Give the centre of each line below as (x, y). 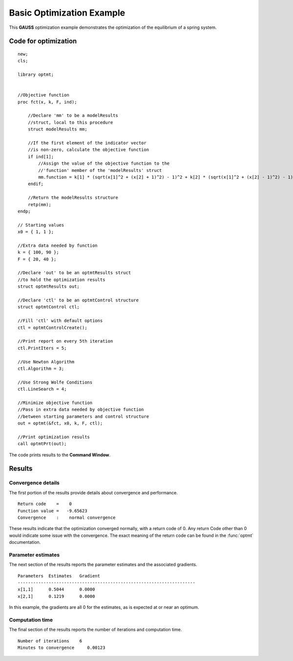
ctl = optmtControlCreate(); (52, 328)
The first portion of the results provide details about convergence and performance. (94, 492)
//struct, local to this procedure (70, 122)
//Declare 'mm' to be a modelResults (73, 116)
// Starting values (41, 225)
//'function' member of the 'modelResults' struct (100, 170)
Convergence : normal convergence (67, 517)
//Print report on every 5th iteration (65, 341)
